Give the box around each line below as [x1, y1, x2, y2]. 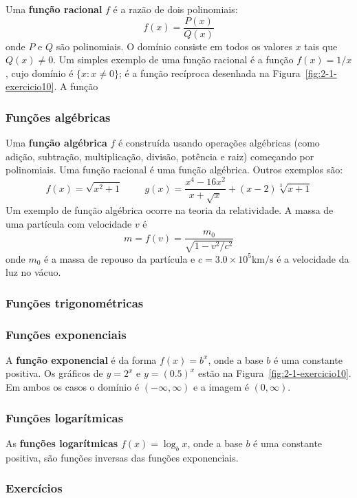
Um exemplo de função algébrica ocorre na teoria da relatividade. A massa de [6, 202, 334, 217]
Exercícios [6, 479, 63, 497]
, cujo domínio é [6, 65, 74, 80]
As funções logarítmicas [6, 435, 118, 450]
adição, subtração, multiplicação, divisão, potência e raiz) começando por [6, 149, 314, 163]
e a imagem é [193, 380, 249, 394]
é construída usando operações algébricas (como [118, 136, 320, 150]
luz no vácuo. [6, 265, 61, 279]
